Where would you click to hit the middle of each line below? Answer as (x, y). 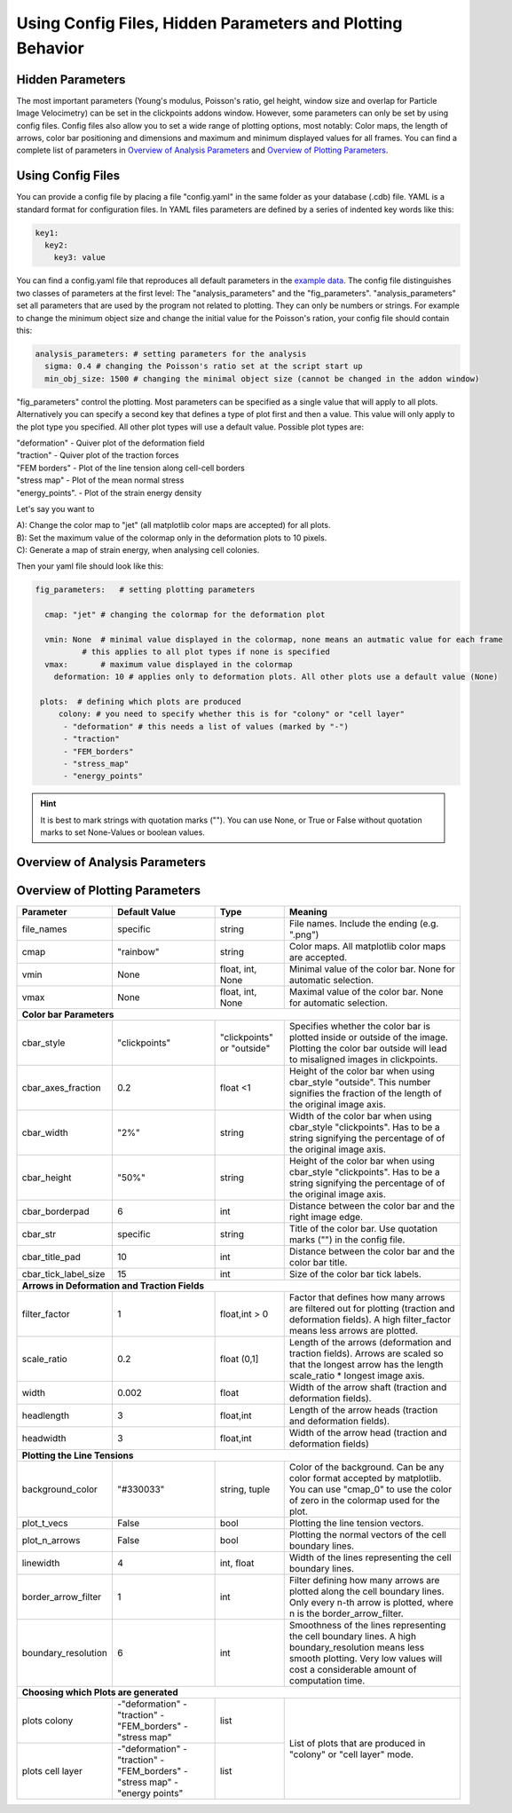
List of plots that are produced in (357, 1743)
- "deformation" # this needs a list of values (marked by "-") (206, 726)
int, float (237, 1563)
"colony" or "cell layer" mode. (351, 1754)
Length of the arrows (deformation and (370, 1342)
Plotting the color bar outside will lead (368, 1048)
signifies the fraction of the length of (366, 1093)
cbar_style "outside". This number (360, 1082)
